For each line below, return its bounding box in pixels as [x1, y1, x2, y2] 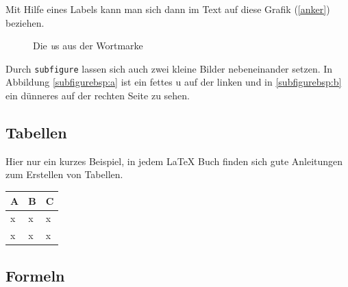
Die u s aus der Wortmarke [33, 38, 143, 53]
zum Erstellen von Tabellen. [5, 167, 123, 182]
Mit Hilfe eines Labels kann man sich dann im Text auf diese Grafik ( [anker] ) [5, 2, 330, 16]
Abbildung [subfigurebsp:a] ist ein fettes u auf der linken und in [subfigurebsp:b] [5, 75, 342, 89]
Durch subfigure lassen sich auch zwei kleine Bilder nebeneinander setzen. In [5, 61, 333, 75]
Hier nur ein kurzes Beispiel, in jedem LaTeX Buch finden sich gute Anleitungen [5, 153, 343, 168]
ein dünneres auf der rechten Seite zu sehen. [5, 88, 190, 103]
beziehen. [5, 15, 45, 29]
